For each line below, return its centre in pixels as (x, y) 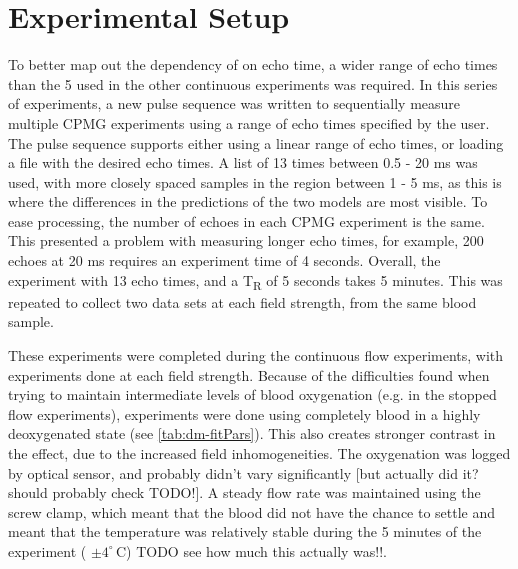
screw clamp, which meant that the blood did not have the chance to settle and (252, 511)
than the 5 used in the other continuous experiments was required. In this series (253, 83)
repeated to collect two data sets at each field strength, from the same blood (242, 301)
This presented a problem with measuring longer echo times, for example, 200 (246, 240)
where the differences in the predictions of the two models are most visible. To (248, 201)
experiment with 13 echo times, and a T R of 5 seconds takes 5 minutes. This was (255, 281)
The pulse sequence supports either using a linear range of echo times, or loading (256, 142)
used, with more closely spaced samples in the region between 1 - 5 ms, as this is (255, 181)
